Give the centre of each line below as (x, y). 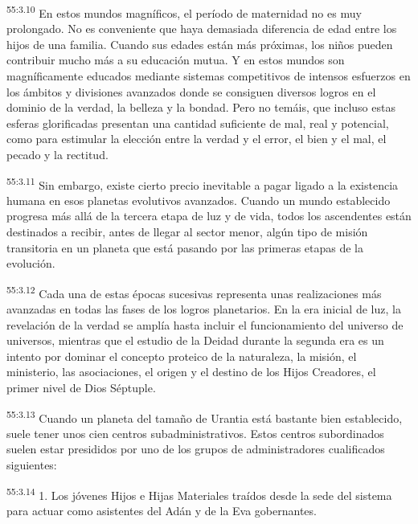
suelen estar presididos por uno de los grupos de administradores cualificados (196, 449)
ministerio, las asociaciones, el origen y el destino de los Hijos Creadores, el (191, 372)
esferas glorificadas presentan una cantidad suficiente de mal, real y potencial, (198, 123)
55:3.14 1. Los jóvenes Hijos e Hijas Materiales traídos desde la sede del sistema (199, 493)
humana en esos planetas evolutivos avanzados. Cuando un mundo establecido (199, 200)
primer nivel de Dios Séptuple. (81, 388)
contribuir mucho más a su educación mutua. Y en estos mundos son (176, 60)
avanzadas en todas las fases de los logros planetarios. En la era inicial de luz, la (204, 309)
